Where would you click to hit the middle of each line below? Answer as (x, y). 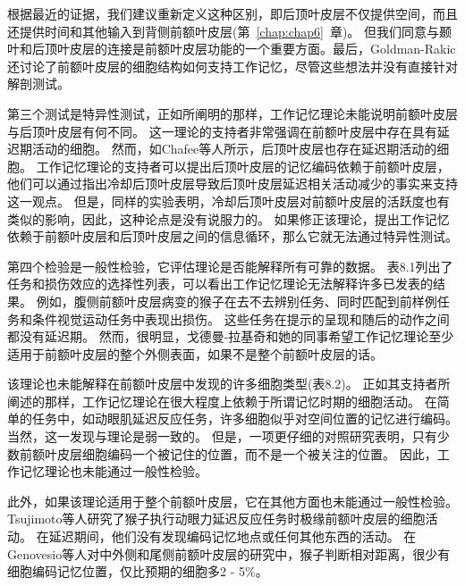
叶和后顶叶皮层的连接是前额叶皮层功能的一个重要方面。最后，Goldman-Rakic (232, 49)
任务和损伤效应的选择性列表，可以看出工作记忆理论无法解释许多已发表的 (220, 284)
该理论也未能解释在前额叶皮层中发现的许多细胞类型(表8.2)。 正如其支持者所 (229, 384)
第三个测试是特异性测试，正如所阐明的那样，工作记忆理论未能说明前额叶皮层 (232, 113)
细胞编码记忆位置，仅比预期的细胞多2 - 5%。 (138, 571)
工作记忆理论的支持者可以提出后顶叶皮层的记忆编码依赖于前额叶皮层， (243, 166)
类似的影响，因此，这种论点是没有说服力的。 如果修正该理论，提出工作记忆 (228, 218)
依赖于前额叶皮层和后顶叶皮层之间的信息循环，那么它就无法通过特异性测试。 (232, 236)
